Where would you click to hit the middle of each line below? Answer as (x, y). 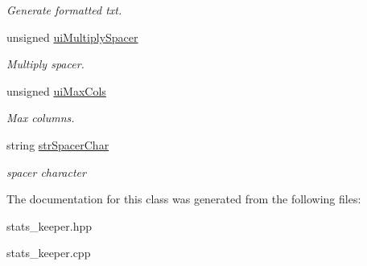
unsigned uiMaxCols (56, 90)
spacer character (46, 172)
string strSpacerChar (58, 144)
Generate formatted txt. (64, 10)
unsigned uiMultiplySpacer (72, 37)
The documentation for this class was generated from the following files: (184, 199)
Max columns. (41, 118)
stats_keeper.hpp (49, 225)
